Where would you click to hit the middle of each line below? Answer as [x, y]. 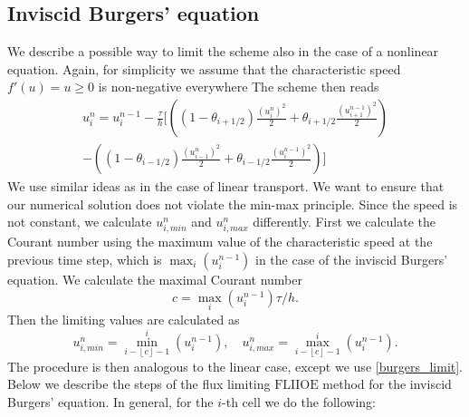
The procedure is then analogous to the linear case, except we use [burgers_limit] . [235, 366]
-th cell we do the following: [299, 402]
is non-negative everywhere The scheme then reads [239, 87]
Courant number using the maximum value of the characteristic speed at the [220, 242]
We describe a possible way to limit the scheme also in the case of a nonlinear [223, 51]
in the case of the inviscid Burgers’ [352, 259]
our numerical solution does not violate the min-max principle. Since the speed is [233, 204]
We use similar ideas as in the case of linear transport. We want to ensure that [226, 186]
